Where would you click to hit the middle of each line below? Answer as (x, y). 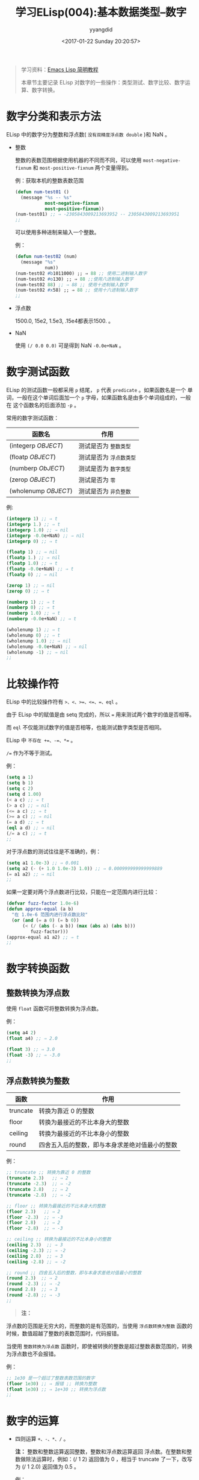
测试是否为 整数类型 (105, 446)
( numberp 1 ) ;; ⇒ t (31, 602)
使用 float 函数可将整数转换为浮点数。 (54, 1008)
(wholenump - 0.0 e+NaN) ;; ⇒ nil (47, 647)
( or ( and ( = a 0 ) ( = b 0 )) (45, 920)
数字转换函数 (38, 969)
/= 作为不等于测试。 (31, 753)
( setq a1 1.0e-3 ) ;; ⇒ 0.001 (43, 863)
